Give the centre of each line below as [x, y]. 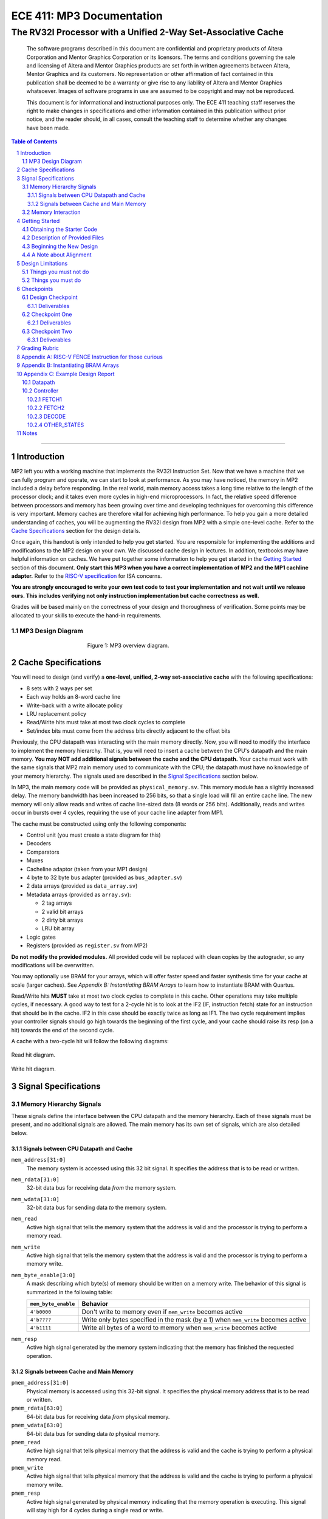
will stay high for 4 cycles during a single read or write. [95, 1510]
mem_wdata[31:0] [36, 1199]
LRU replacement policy [56, 713]
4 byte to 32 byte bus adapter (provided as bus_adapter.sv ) [104, 877]
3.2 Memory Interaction [52, 212]
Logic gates [41, 937]
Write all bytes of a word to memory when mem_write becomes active [179, 1328]
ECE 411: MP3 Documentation [87, 16]
